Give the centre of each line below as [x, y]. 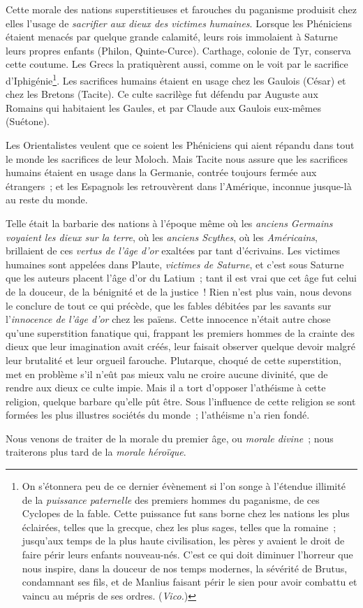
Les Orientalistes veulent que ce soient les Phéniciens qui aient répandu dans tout [180, 145]
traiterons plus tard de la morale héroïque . [96, 452]
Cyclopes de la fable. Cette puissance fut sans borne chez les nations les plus [186, 513]
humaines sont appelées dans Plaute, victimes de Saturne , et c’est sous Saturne [175, 264]
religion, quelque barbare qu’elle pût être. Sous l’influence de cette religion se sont [181, 401]
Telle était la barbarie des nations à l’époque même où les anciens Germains [169, 223]
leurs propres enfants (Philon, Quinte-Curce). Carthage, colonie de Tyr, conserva [178, 50]
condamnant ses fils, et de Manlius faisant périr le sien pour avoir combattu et [190, 582]
